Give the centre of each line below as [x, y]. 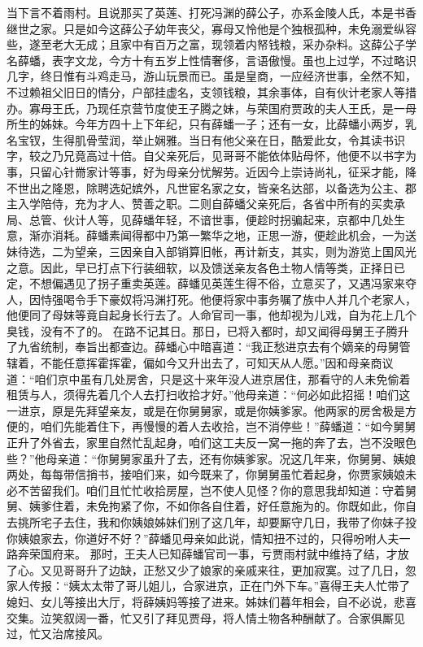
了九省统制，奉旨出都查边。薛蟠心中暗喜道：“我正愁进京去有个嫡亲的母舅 [203, 347]
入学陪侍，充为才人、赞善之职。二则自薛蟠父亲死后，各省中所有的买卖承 [211, 204]
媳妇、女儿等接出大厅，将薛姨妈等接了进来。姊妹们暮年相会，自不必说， [200, 601]
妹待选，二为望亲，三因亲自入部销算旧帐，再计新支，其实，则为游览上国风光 [211, 251]
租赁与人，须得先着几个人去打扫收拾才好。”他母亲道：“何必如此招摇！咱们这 [209, 395]
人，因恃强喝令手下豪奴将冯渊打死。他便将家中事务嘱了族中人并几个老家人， [211, 299]
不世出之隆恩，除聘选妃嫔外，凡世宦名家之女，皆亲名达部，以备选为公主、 [206, 187]
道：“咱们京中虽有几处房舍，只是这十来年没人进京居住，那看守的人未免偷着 [209, 378]
